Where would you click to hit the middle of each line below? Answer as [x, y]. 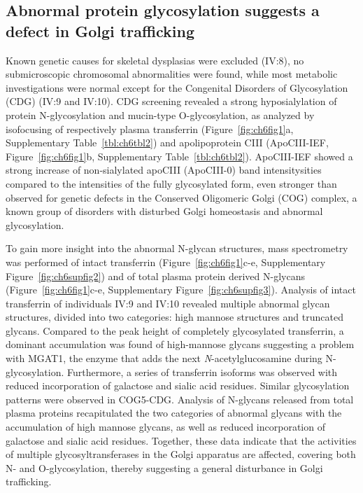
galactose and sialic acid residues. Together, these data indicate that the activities [181, 440]
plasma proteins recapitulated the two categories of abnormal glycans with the [174, 413]
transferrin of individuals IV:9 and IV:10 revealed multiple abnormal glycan [168, 303]
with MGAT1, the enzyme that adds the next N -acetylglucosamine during [164, 358]
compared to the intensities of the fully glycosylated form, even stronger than [171, 183]
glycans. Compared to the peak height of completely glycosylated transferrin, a [175, 330]
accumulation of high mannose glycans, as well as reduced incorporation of [165, 427]
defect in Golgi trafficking [100, 30]
